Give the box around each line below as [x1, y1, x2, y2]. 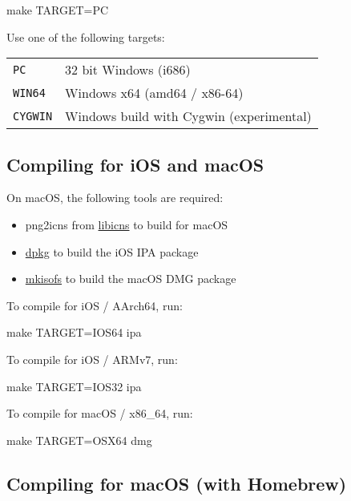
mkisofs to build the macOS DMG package [25, 270, 236, 287]
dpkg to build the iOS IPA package [25, 243, 199, 260]
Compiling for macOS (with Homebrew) [6, 471, 347, 495]
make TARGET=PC [6, 2, 109, 18]
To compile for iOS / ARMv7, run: [6, 350, 178, 367]
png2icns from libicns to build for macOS [25, 216, 228, 232]
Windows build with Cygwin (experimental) [65, 107, 312, 126]
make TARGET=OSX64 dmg [6, 431, 152, 448]
